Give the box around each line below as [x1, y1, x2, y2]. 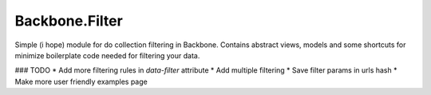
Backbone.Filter [14, 12, 123, 30]
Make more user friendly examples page [14, 77, 148, 86]
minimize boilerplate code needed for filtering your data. [14, 50, 200, 60]
